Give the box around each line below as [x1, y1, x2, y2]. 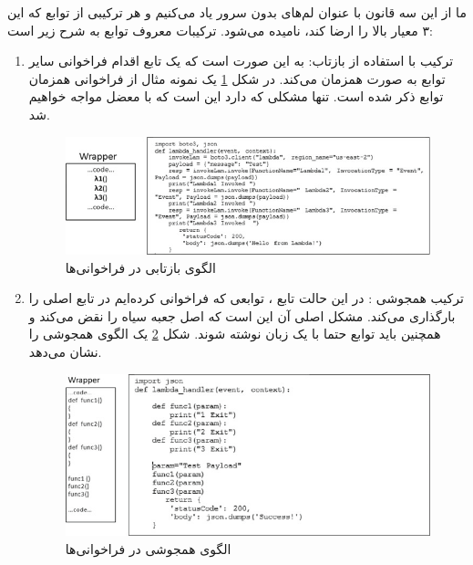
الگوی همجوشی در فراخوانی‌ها [65, 539, 231, 558]
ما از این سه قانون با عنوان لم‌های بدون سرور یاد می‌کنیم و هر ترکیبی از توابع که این [7, 3, 467, 21]
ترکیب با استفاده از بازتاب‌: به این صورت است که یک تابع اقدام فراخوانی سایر [28, 51, 454, 70]
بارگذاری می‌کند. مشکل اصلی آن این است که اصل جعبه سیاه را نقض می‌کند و [28, 306, 456, 325]
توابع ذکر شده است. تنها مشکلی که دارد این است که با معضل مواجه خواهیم [28, 87, 444, 106]
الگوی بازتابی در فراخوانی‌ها [65, 257, 216, 277]
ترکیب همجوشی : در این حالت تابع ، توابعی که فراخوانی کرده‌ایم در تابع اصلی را [28, 288, 464, 308]
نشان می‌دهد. [28, 342, 102, 361]
